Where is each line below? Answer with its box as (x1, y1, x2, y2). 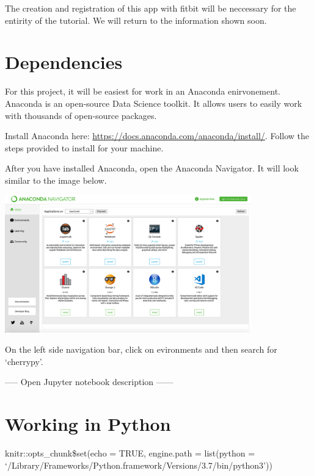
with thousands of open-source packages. (5, 109, 157, 121)
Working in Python (5, 411, 171, 436)
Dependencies (5, 49, 123, 74)
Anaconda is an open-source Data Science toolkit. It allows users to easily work (5, 96, 302, 109)
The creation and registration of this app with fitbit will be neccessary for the (5, 2, 296, 14)
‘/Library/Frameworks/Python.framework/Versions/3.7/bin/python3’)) (5, 458, 272, 471)
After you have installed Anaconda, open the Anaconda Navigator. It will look (5, 162, 299, 175)
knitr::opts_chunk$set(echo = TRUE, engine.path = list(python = (5, 447, 255, 460)
